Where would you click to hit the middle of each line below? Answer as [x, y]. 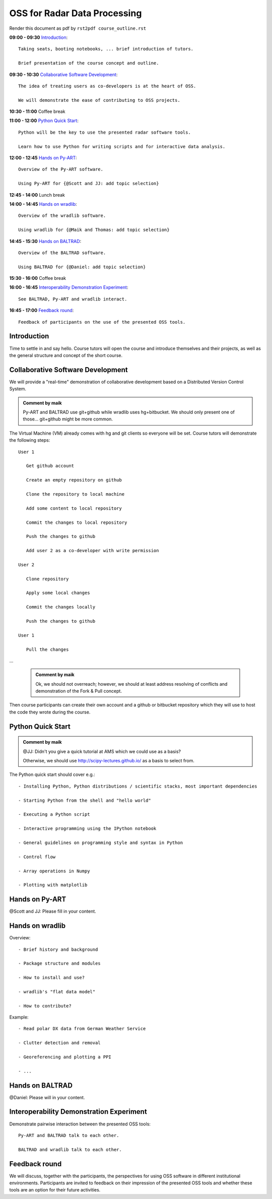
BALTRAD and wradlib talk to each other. [70, 1149]
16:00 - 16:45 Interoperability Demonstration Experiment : [69, 287]
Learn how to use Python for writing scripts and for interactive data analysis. [122, 146]
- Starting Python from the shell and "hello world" [85, 800]
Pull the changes [47, 649]
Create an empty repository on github [74, 480]
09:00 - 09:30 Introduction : [39, 37]
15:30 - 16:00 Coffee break [38, 278]
